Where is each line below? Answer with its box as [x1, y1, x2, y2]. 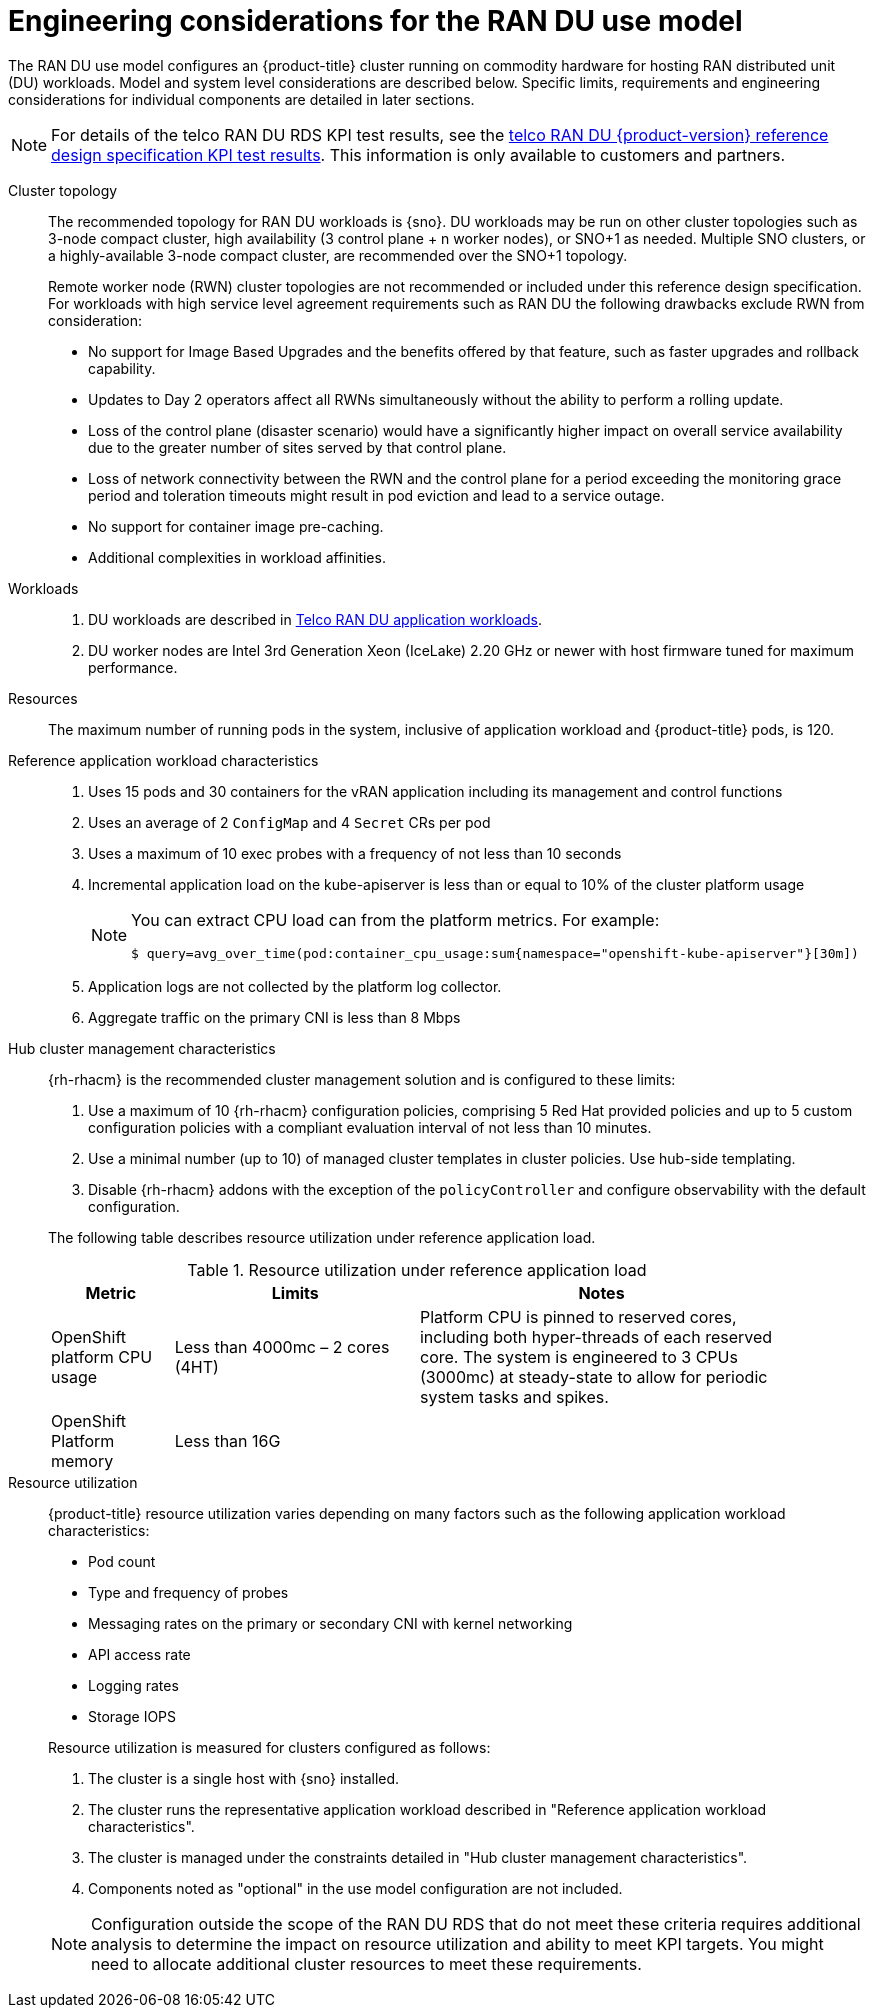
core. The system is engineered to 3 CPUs [419, 1346, 738, 1367]
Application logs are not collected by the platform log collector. [88, 977, 502, 995]
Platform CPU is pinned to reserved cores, [419, 1306, 737, 1327]
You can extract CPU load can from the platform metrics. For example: [131, 909, 660, 930]
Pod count [88, 1552, 156, 1570]
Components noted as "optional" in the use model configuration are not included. [88, 1879, 623, 1897]
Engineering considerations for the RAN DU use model [8, 4, 743, 38]
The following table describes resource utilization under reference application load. [48, 1228, 596, 1246]
